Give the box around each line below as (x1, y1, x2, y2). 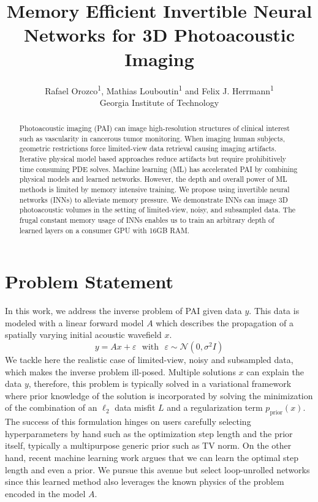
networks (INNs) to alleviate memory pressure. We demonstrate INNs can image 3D (19, 194, 288, 204)
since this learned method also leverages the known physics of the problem (5, 475, 284, 488)
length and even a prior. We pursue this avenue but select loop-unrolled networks (5, 463, 310, 476)
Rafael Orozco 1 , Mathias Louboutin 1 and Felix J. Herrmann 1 (45, 82, 274, 97)
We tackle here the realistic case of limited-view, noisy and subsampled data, (5, 353, 293, 366)
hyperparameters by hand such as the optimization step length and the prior (5, 427, 293, 440)
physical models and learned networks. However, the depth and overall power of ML (19, 174, 287, 184)
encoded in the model (5, 487, 86, 500)
